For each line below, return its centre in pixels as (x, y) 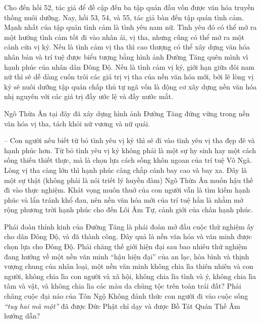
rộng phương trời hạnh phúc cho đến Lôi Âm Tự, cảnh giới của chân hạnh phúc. (129, 210)
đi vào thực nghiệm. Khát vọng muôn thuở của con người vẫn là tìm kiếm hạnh (127, 190)
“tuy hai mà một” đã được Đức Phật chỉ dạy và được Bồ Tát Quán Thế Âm (122, 306)
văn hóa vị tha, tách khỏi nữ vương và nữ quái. (77, 123)
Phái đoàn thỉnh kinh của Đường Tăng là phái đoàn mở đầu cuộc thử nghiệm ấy (129, 226)
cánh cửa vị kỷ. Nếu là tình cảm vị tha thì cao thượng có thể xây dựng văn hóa (127, 47)
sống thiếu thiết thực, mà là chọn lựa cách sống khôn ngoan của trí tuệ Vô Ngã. (128, 160)
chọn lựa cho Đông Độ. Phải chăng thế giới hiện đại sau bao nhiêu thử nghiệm (126, 246)
